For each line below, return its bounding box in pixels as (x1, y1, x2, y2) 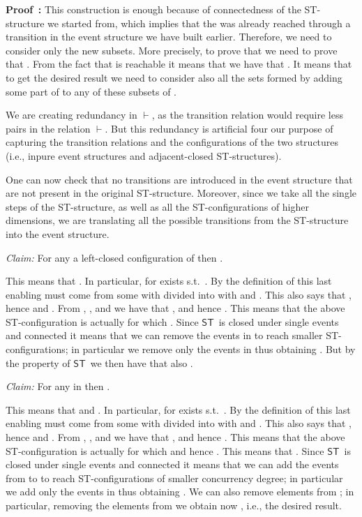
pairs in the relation (6, 121, 91, 135)
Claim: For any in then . (6, 379, 110, 394)
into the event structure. (6, 226, 110, 241)
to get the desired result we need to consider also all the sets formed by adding (6, 70, 342, 84)
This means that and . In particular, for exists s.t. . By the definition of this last (6, 402, 351, 417)
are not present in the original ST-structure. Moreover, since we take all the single (6, 186, 356, 200)
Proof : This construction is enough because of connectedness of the (6, 2, 301, 16)
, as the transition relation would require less (151, 107, 343, 122)
